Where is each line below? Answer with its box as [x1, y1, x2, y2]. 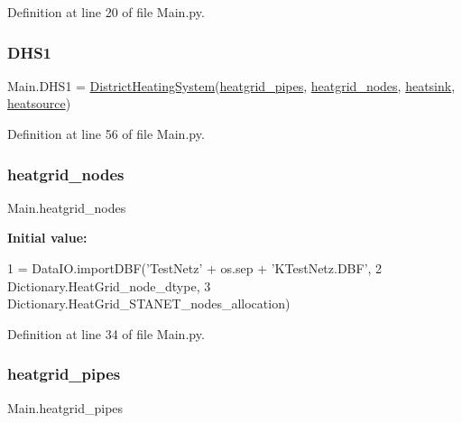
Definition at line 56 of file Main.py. [7, 124, 205, 143]
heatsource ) [7, 94, 71, 113]
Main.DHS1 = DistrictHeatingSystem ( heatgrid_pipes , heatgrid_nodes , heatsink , [7, 76, 456, 95]
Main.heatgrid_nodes [7, 198, 126, 216]
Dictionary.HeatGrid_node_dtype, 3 [7, 276, 211, 295]
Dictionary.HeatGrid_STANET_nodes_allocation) [7, 294, 291, 313]
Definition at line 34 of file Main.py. [7, 324, 205, 343]
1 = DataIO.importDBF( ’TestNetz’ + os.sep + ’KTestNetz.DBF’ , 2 [7, 259, 383, 277]
